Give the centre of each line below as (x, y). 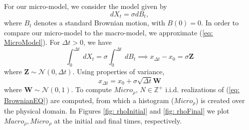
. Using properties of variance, (119, 71)
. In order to (220, 23)
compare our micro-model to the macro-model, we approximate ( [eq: (109, 32)
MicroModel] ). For (32, 42)
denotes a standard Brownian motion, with (100, 23)
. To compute (91, 89)
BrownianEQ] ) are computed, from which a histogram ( (89, 100)
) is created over (220, 100)
